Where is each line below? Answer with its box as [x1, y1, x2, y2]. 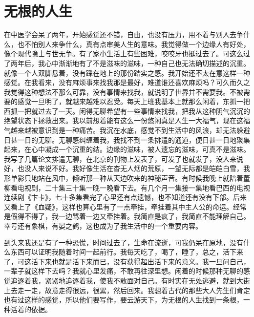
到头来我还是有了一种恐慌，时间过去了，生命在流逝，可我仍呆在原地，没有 [4, 237, 243, 247]
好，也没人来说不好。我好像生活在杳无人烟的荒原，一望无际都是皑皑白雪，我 [4, 163, 250, 173]
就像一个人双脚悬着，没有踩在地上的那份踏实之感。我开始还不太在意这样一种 [4, 67, 250, 78]
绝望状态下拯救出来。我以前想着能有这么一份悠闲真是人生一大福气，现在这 [4, 115, 243, 126]
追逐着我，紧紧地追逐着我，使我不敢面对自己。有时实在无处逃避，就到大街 [10, 275, 250, 285]
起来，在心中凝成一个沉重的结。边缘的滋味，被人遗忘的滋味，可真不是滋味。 [4, 144, 250, 154]
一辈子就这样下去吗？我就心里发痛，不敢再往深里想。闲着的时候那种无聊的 [4, 266, 243, 276]
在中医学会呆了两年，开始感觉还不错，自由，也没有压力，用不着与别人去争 [4, 29, 243, 40]
